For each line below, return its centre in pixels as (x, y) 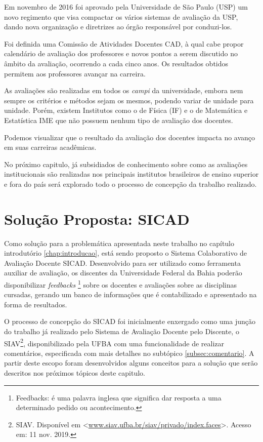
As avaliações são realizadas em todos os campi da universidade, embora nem (124, 90)
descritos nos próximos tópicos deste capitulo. (75, 373)
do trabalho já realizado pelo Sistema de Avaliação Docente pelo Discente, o (122, 331)
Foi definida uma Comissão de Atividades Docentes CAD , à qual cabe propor (124, 43)
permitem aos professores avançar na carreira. (75, 73)
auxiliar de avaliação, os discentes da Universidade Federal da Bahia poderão (123, 273)
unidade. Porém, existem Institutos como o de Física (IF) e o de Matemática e (126, 110)
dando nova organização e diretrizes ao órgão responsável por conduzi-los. (118, 27)
